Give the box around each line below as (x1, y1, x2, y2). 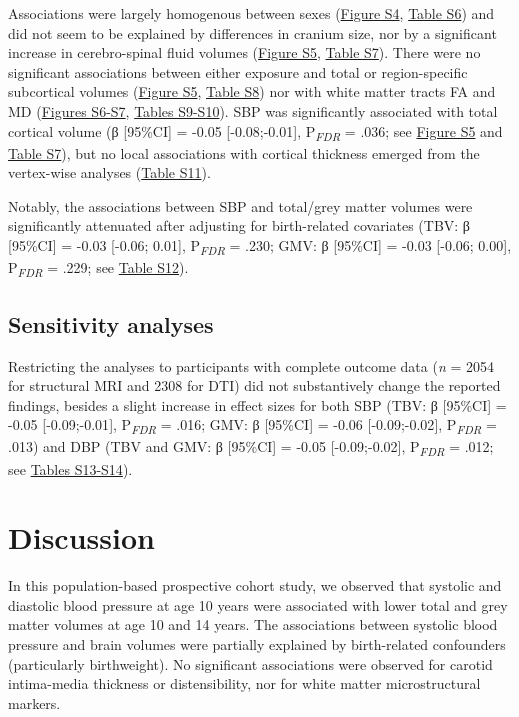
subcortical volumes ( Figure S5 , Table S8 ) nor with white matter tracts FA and (8, 81, 496, 102)
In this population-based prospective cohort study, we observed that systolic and (8, 575, 502, 596)
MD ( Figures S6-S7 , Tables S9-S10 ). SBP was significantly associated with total (8, 100, 498, 121)
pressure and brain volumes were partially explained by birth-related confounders (8, 634, 506, 655)
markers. (8, 692, 61, 713)
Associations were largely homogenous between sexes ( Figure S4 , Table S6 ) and (8, 3, 495, 23)
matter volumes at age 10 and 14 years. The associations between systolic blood (8, 614, 498, 635)
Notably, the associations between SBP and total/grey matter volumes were (8, 195, 473, 216)
